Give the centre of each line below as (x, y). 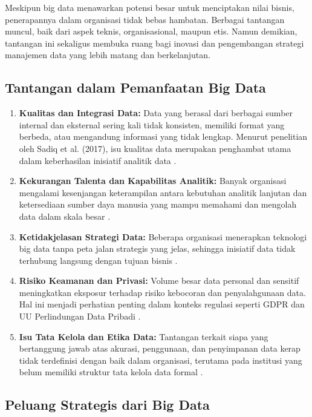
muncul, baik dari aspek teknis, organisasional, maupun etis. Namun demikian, (151, 31)
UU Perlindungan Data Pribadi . (80, 316)
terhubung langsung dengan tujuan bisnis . (98, 260)
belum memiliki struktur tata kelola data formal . (111, 372)
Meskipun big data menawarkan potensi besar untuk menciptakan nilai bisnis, (150, 7)
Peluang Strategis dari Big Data (107, 405)
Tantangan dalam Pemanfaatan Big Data (135, 87)
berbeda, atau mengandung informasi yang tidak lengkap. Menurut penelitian (163, 136)
